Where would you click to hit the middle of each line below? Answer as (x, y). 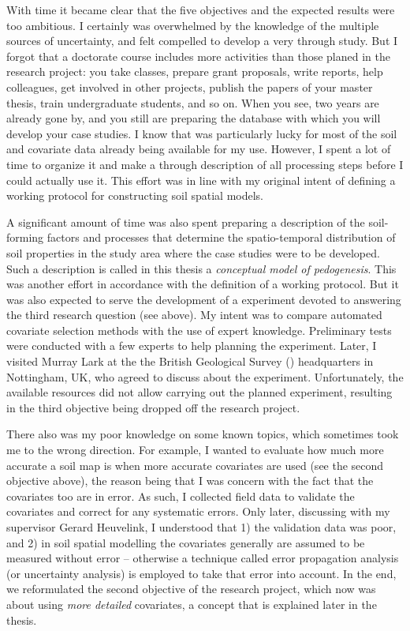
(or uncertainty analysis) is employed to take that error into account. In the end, (201, 573)
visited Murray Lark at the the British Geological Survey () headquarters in (190, 361)
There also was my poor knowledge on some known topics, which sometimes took (203, 434)
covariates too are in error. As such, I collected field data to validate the (181, 496)
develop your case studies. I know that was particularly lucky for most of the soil (202, 133)
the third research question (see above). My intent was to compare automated (194, 315)
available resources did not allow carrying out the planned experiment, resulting (199, 392)
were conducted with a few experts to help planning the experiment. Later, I (192, 346)
